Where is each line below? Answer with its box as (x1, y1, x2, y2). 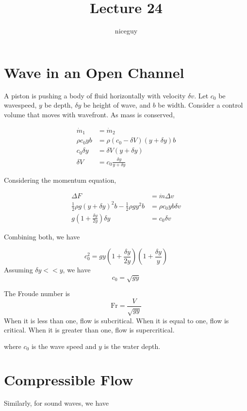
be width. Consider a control (158, 100, 243, 110)
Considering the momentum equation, (4, 175, 116, 185)
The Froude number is (4, 288, 70, 299)
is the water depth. (104, 341, 161, 351)
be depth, (44, 100, 73, 110)
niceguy (115, 26, 138, 36)
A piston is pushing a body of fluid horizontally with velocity (4, 90, 186, 100)
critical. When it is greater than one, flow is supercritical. (4, 325, 175, 335)
